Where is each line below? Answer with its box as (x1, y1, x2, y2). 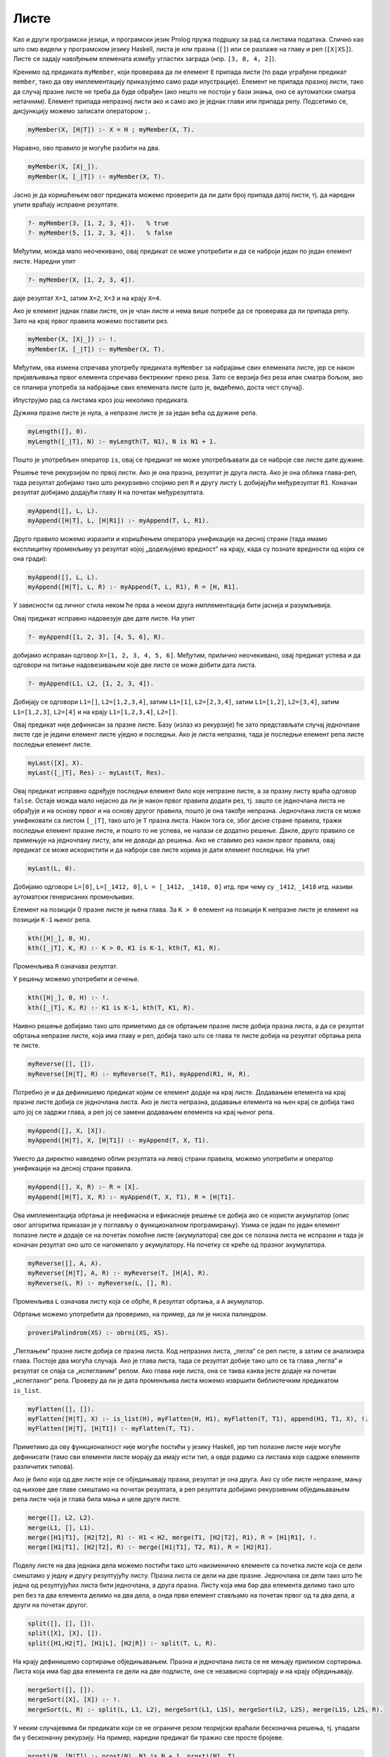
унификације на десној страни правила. (13, 1164, 133, 1173)
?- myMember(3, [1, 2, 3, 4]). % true (27, 219, 169, 227)
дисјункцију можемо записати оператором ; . (13, 107, 150, 115)
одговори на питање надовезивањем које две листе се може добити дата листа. (13, 661, 256, 669)
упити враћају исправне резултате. (13, 200, 119, 209)
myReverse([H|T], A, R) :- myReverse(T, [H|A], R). (27, 1269, 210, 1277)
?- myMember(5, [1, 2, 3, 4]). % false (27, 229, 173, 237)
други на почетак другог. (13, 1600, 89, 1609)
